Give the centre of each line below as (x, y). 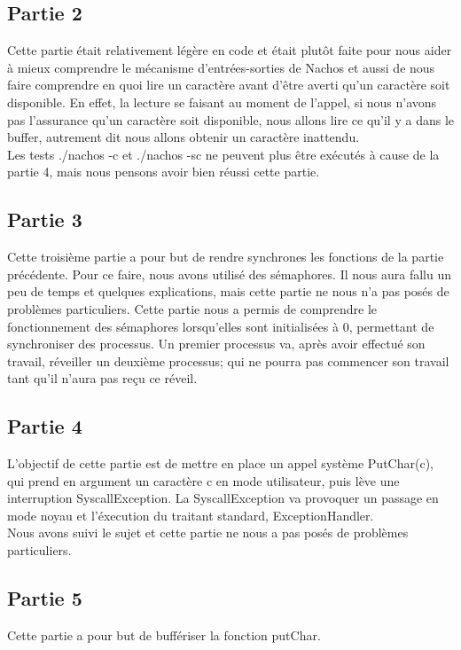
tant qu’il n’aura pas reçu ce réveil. (102, 378)
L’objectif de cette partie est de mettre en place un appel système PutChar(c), (220, 463)
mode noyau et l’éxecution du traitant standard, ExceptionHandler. (191, 515)
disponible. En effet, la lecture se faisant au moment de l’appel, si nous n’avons (222, 102)
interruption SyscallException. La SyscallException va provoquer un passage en (223, 498)
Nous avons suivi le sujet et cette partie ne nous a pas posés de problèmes (208, 533)
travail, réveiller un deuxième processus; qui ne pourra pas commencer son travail (228, 360)
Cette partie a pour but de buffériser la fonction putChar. (164, 634)
